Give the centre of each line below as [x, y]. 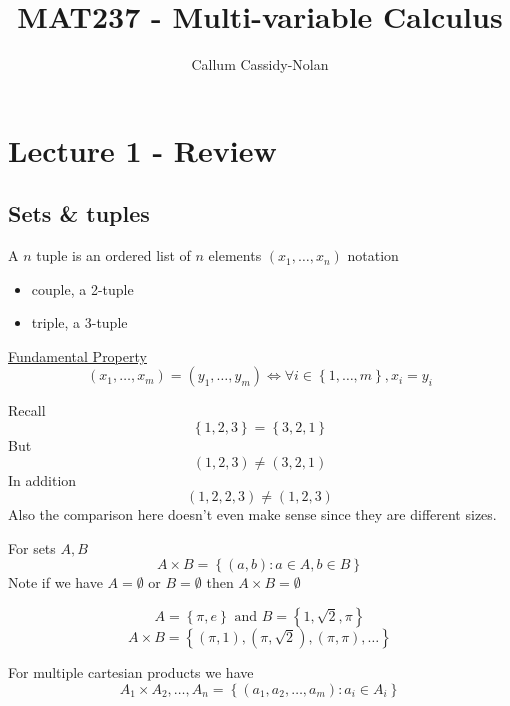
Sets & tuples [79, 213]
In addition [42, 479]
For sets [32, 547]
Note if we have [55, 582]
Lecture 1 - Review [142, 149]
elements [235, 255]
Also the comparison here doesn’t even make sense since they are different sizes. [252, 514]
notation [373, 255]
